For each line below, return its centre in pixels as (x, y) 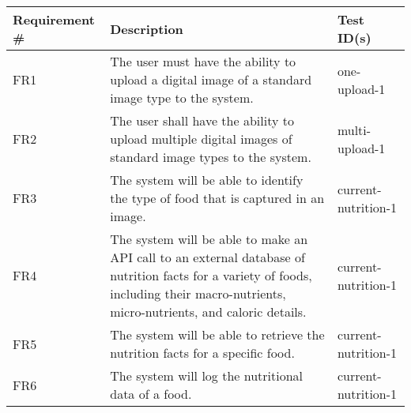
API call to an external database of (207, 257)
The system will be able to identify (207, 180)
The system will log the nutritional (207, 375)
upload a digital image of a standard (211, 79)
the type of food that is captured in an (217, 198)
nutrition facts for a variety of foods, (211, 275)
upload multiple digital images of (201, 139)
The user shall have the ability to (202, 120)
